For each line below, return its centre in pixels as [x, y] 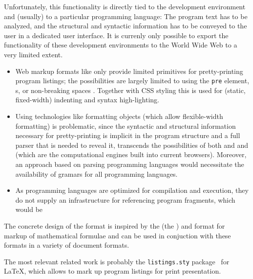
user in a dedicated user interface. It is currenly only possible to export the [116, 35]
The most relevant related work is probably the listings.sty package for [117, 261]
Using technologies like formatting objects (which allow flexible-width [119, 116]
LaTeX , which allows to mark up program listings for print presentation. [113, 271]
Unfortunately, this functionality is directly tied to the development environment [125, 6]
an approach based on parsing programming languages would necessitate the [130, 164]
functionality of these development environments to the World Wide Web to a [121, 45]
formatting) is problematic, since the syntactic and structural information [126, 126]
